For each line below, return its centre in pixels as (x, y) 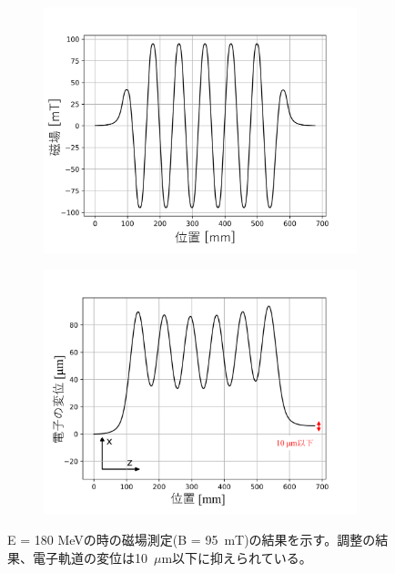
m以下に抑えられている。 (237, 557)
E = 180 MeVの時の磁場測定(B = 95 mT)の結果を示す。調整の (192, 540)
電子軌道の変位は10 (90, 557)
